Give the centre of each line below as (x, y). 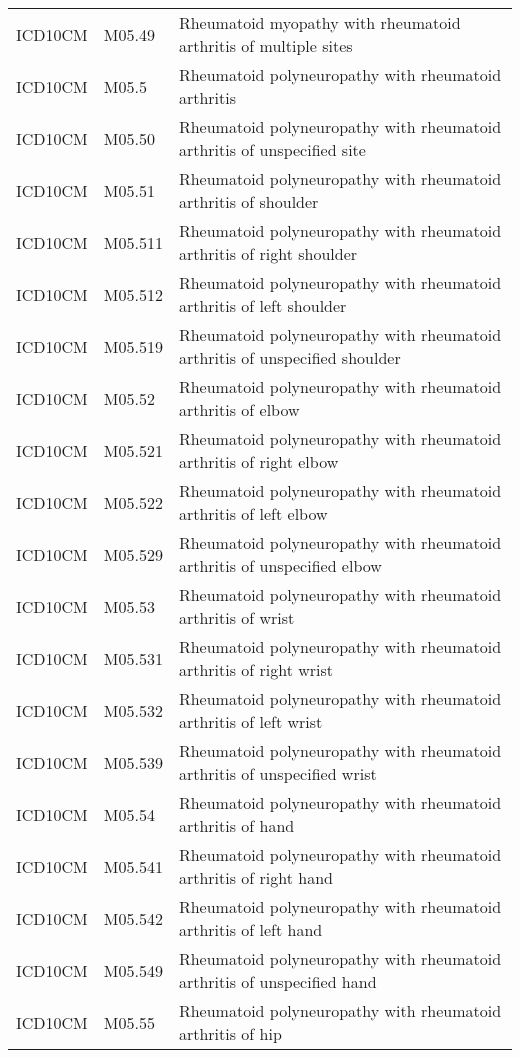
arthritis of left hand (250, 929)
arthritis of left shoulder (262, 305)
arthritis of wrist (236, 617)
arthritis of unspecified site (272, 149)
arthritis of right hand (255, 877)
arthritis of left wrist (250, 721)
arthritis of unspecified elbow (280, 565)
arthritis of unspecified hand (277, 981)
